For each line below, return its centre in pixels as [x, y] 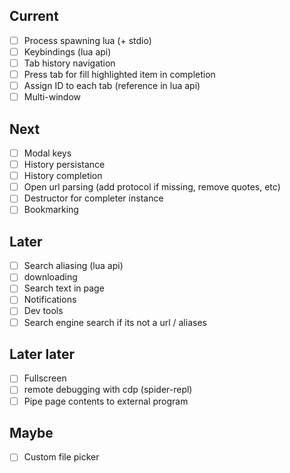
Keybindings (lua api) [67, 51]
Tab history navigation [69, 63]
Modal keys [47, 153]
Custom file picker [61, 457]
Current [34, 16]
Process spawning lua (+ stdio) [87, 40]
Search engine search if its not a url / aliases [115, 322]
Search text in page [64, 288]
